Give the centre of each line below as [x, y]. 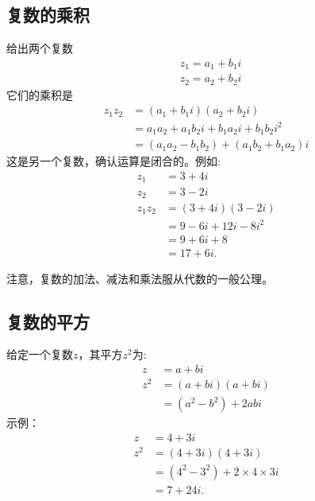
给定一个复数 [40, 354]
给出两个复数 [40, 48]
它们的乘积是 [40, 94]
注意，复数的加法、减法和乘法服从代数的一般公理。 [140, 278]
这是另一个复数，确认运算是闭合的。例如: [113, 161]
